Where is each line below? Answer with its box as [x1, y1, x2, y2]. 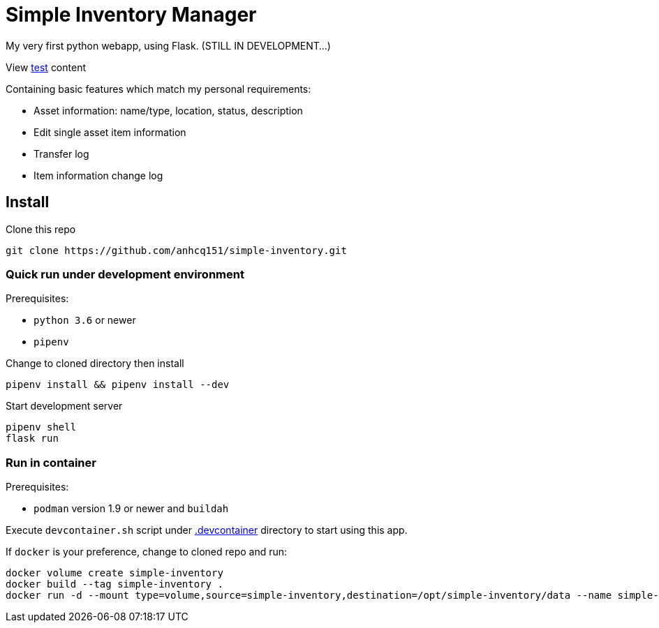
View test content [6, 61, 86, 73]
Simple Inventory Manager [6, 3, 257, 27]
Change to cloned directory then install [6, 357, 184, 370]
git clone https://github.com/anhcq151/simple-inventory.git [6, 244, 347, 256]
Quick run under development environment [6, 267, 244, 281]
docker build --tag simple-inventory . [6, 578, 223, 590]
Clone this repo [6, 223, 76, 235]
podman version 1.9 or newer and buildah [34, 502, 229, 515]
